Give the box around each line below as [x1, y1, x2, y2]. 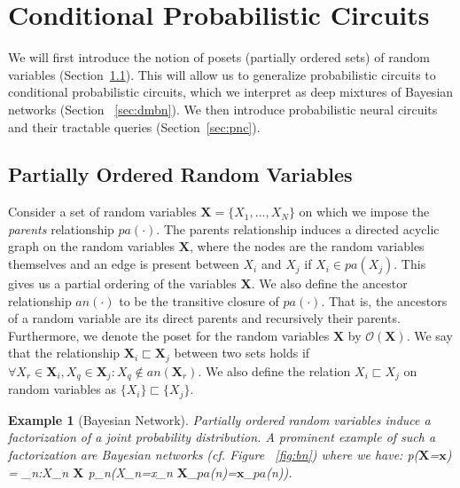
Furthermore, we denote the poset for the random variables [8, 326, 330, 344]
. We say [406, 326, 453, 344]
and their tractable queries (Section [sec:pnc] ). [8, 117, 261, 136]
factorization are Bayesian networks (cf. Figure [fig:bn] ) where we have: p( [8, 445, 419, 463]
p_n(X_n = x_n [88, 462, 173, 481]
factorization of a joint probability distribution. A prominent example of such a [8, 428, 436, 446]
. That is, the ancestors [321, 291, 448, 310]
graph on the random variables [8, 237, 175, 256]
